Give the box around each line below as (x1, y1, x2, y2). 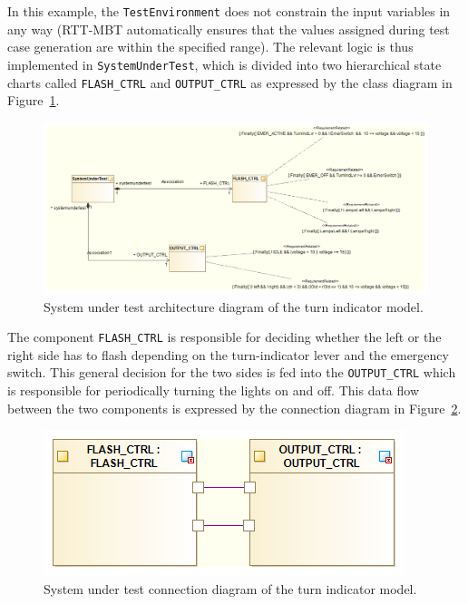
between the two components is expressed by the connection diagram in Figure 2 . (7, 398, 462, 417)
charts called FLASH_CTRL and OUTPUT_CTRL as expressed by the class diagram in (7, 73, 453, 92)
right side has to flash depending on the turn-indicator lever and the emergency (7, 345, 449, 364)
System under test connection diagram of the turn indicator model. (44, 579, 417, 598)
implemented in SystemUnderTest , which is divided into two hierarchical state (7, 54, 442, 73)
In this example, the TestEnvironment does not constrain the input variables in (7, 2, 451, 20)
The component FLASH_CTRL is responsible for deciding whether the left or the (7, 327, 442, 346)
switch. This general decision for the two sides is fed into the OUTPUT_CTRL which (7, 363, 456, 382)
